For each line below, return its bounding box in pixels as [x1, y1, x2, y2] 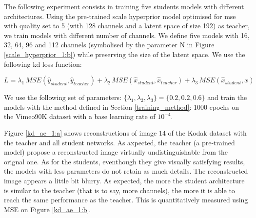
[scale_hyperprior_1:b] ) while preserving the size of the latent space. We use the [4, 49, 245, 59]
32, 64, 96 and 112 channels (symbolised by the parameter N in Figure [4, 40, 215, 50]
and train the [207, 92, 247, 102]
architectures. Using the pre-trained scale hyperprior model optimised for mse [4, 11, 236, 21]
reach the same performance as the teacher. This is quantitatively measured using [4, 195, 248, 205]
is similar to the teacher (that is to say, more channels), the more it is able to [4, 185, 235, 195]
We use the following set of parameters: [4, 92, 122, 102]
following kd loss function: [4, 59, 82, 69]
